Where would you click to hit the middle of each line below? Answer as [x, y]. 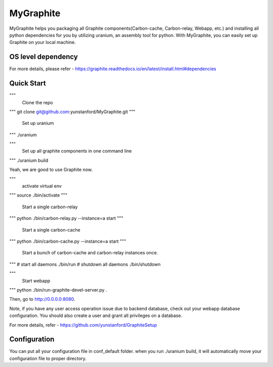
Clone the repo [37, 102]
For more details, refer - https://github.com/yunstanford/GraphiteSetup [83, 325]
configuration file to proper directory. [48, 358]
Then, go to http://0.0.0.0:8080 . [42, 299]
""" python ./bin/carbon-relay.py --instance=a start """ [66, 218]
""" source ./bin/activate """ [38, 195]
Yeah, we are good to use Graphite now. [51, 170]
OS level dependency [44, 57]
